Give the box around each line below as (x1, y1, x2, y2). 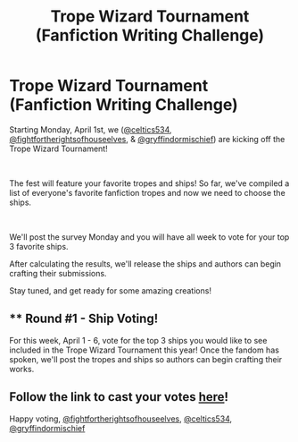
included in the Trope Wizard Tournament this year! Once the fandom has (9, 344, 279, 355)
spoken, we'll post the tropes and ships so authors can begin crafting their (9, 353, 283, 364)
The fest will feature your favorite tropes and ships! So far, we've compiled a (9, 177, 290, 189)
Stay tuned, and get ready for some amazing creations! (9, 285, 212, 296)
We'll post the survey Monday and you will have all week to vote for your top (9, 231, 290, 242)
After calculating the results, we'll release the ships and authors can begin (9, 258, 282, 269)
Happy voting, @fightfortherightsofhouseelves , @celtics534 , (9, 413, 233, 424)
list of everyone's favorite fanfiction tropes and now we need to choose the (9, 187, 286, 198)
